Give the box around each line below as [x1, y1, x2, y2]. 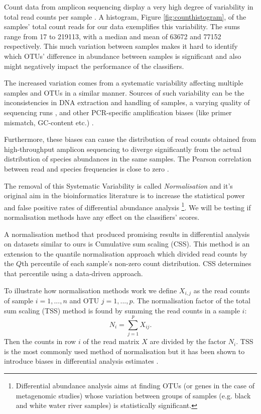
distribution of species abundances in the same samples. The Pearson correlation [4, 153, 251, 164]
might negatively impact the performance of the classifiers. [4, 60, 184, 71]
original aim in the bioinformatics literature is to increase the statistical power [4, 190, 245, 201]
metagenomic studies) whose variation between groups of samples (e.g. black [16, 390, 251, 400]
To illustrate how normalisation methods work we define [4, 285, 177, 295]
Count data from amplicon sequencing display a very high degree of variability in [4, 2, 253, 12]
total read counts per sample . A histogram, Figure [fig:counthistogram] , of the [4, 11, 246, 22]
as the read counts [193, 285, 250, 295]
